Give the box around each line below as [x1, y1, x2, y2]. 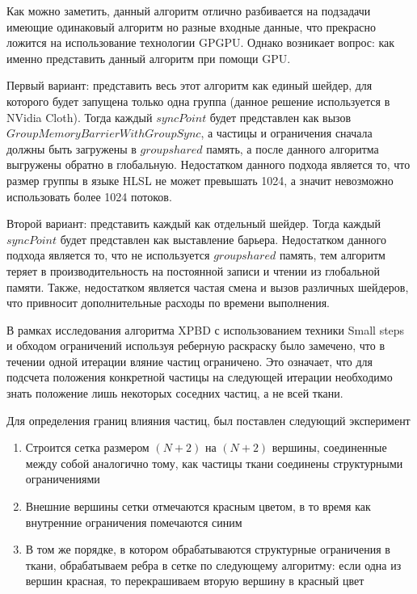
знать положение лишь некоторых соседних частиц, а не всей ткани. [6, 385, 343, 402]
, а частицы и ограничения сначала [200, 124, 373, 141]
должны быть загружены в [6, 140, 137, 157]
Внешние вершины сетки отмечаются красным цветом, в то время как [25, 498, 371, 515]
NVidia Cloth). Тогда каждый [6, 108, 153, 125]
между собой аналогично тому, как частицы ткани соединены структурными [25, 454, 403, 471]
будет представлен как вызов [209, 108, 352, 125]
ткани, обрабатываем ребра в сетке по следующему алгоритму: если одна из [25, 556, 402, 573]
